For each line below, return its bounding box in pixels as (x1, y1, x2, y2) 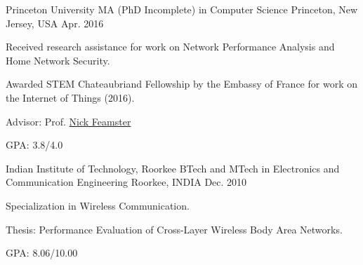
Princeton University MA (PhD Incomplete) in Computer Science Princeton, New (6, 2, 358, 16)
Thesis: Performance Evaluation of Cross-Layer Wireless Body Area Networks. (6, 222, 343, 236)
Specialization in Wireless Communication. (6, 198, 190, 212)
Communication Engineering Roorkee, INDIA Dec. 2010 (6, 175, 247, 189)
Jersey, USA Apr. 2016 (6, 15, 104, 30)
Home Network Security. (6, 53, 110, 67)
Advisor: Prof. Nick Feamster (6, 114, 131, 128)
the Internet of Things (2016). (6, 90, 135, 104)
